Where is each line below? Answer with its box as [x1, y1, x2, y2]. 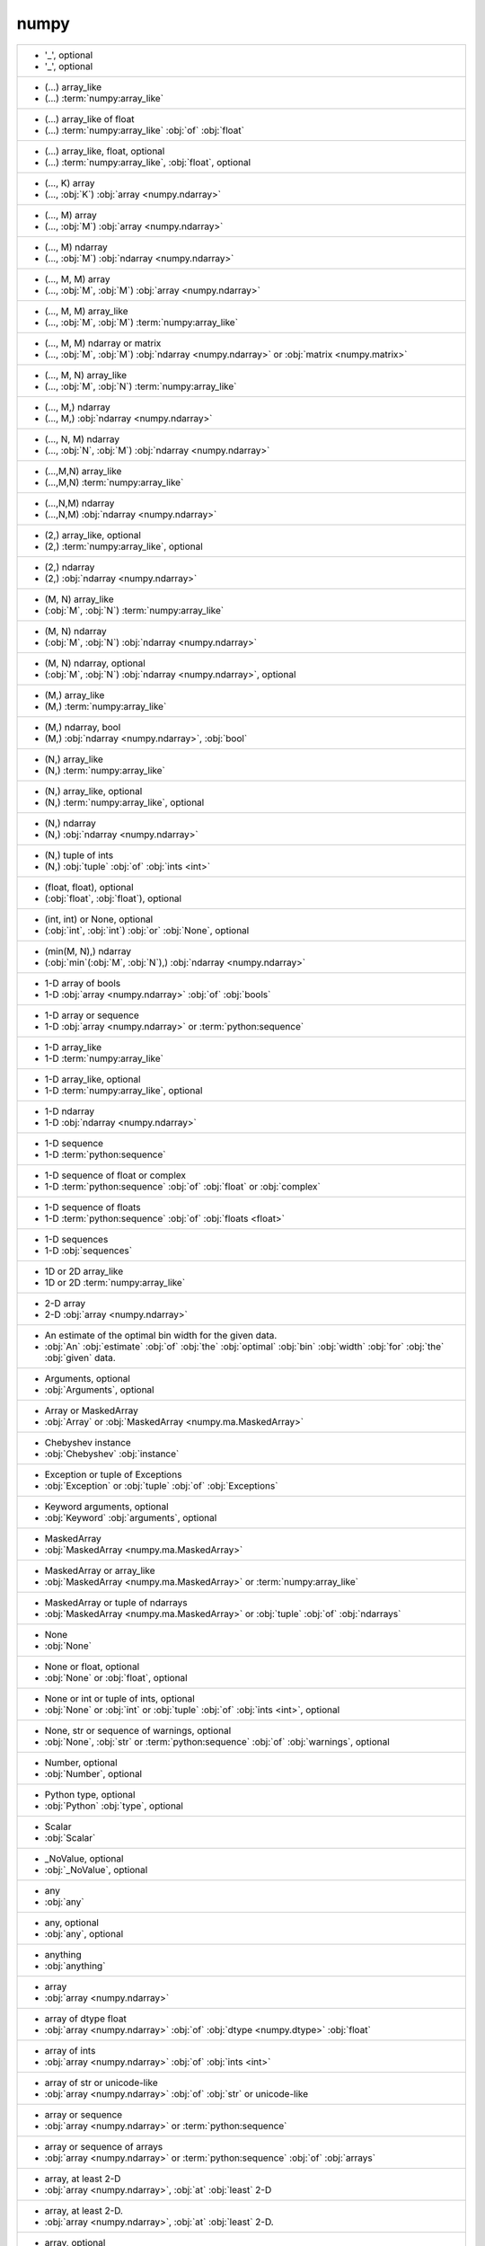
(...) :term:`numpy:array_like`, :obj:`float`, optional [44, 155, 251, 168]
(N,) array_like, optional [44, 784, 143, 797]
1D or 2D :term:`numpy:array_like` [44, 1276, 186, 1288]
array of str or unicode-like [44, 2076, 159, 2089]
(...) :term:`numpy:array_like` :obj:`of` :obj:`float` [44, 124, 244, 137]
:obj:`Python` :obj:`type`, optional [44, 1799, 184, 1812]
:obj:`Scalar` [44, 1831, 96, 1844]
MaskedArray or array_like [44, 1564, 155, 1577]
